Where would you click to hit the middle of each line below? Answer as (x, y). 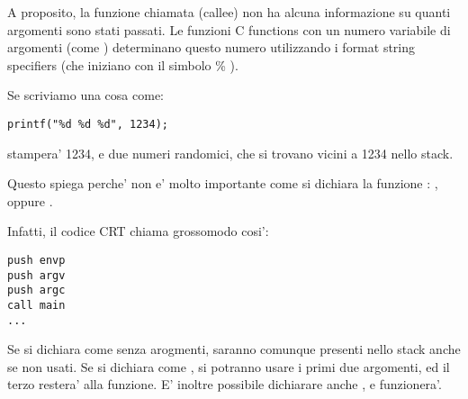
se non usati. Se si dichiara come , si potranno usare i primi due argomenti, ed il (229, 366)
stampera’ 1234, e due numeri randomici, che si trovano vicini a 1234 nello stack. (230, 153)
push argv (36, 275)
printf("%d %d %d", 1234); (88, 124)
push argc (36, 290)
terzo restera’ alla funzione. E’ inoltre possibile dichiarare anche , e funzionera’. (225, 384)
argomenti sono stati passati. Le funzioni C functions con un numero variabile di (229, 29)
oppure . (30, 200)
